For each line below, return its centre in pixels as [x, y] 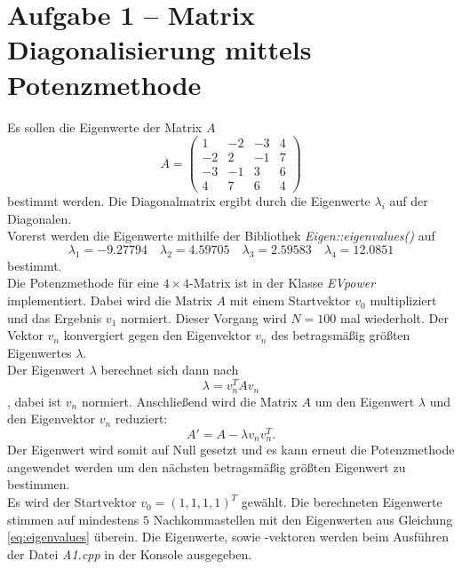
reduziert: [141, 419]
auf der [409, 201]
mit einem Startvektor [290, 300]
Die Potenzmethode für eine [83, 283]
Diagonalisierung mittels [159, 49]
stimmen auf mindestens [73, 519]
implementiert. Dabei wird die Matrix [110, 300]
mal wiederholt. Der [395, 317]
